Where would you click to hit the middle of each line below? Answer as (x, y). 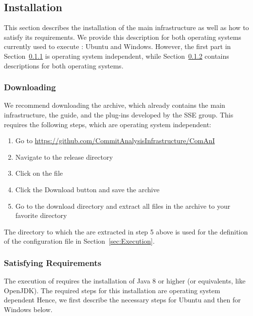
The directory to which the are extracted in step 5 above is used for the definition (126, 231)
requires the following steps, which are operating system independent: (108, 124)
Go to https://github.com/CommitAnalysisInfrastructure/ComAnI (115, 141)
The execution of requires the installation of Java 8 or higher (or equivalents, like (125, 281)
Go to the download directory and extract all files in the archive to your (123, 206)
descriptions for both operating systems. (64, 65)
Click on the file (39, 173)
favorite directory (41, 215)
